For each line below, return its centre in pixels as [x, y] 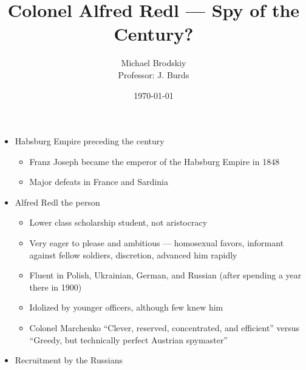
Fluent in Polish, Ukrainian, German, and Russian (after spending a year [165, 275]
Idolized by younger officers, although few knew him [126, 307]
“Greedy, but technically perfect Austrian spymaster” [128, 339]
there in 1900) [56, 287]
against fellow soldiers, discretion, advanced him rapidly [133, 254]
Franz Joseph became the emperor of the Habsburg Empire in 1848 [155, 161]
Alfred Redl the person [57, 202]
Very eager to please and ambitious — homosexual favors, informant [157, 243]
